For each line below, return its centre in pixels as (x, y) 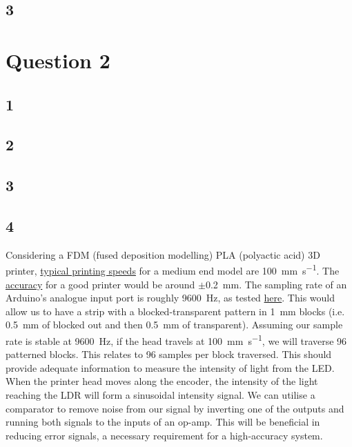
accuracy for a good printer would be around (100, 284)
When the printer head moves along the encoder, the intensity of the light (162, 381)
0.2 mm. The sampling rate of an (276, 284)
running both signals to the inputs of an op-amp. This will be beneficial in (163, 422)
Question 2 (58, 60)
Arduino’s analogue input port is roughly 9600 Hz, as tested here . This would (170, 298)
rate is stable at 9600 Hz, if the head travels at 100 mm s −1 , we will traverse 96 (176, 339)
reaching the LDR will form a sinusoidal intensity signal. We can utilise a (160, 394)
